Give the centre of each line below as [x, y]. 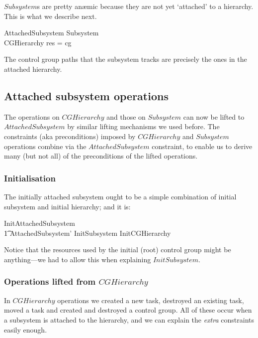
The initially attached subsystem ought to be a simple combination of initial [120, 196]
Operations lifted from [50, 281]
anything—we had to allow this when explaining [78, 259]
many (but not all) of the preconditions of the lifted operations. [101, 156]
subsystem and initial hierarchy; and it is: [67, 206]
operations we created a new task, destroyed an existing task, [151, 300]
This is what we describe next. [50, 16]
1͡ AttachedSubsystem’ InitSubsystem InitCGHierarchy [87, 233]
